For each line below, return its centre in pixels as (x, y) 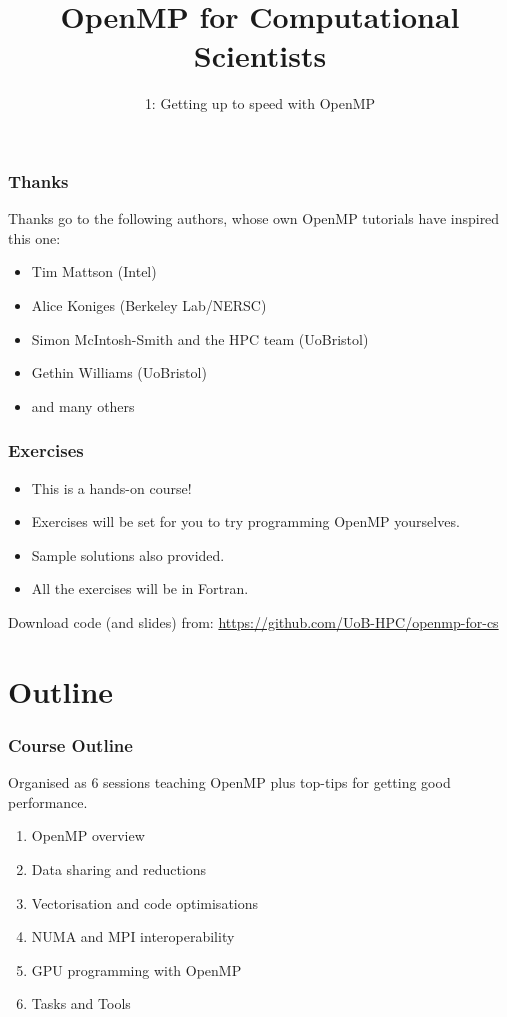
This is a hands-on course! (111, 487)
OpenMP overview (88, 835)
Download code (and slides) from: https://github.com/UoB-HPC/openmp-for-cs (253, 621)
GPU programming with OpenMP (136, 969)
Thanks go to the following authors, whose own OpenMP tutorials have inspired (254, 218)
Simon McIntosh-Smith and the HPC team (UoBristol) (200, 338)
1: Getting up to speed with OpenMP (260, 103)
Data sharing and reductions (119, 868)
